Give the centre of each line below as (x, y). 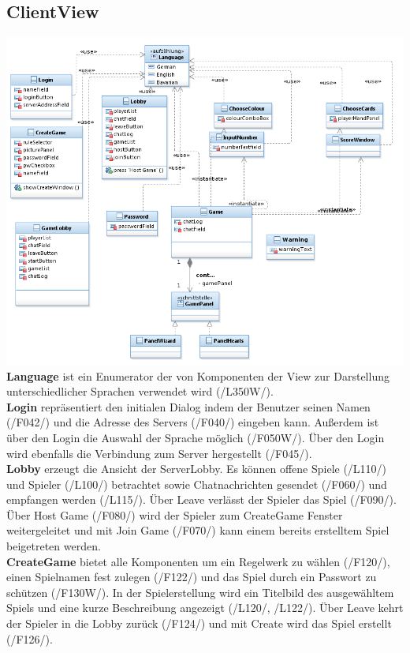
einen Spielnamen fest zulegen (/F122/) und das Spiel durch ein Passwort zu (192, 577)
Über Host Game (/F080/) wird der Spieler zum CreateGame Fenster (175, 514)
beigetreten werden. (54, 546)
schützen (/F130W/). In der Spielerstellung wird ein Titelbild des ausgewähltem (200, 592)
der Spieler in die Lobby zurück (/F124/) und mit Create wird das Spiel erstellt (199, 623)
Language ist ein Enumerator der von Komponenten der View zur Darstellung (198, 375)
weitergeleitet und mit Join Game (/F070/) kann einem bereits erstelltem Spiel (198, 530)
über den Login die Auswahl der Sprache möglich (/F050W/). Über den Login (196, 437)
